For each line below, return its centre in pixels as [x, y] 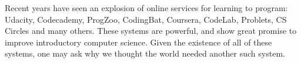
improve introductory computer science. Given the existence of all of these [138, 42]
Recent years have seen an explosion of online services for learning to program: [146, 8]
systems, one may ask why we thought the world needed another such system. [145, 53]
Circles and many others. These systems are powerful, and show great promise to [151, 31]
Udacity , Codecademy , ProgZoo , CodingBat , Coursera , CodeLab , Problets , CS [146, 19]
